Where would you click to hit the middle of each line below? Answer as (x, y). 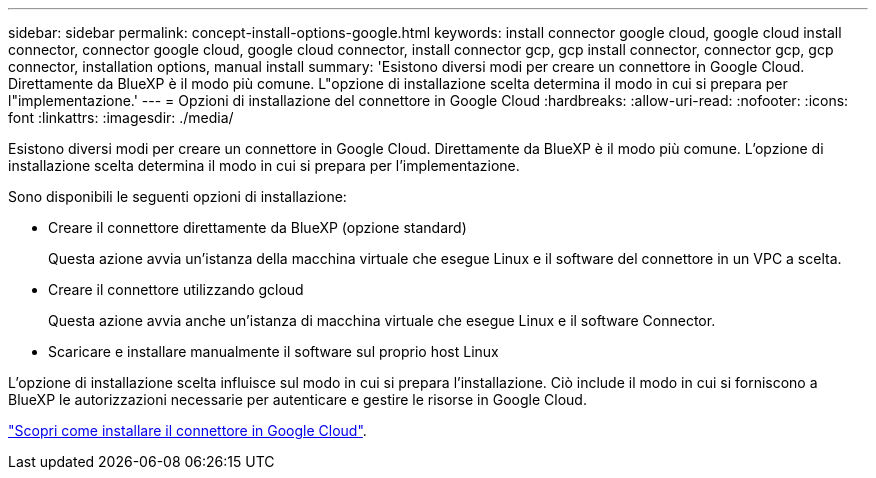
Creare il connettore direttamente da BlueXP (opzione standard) (257, 227)
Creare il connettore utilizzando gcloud (176, 289)
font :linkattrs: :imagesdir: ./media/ (121, 117)
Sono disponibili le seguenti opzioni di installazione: (177, 196)
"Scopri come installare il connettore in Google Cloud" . (187, 430)
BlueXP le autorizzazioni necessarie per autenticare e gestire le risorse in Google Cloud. (297, 399)
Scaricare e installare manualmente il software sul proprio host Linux (273, 351)
